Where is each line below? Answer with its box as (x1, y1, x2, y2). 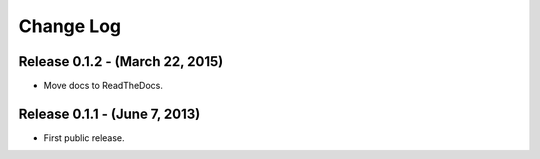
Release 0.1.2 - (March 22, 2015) (18, 53, 224, 70)
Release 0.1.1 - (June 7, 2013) (18, 105, 201, 122)
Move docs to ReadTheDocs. (43, 80, 164, 92)
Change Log (18, 15, 122, 37)
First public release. (43, 131, 125, 144)
